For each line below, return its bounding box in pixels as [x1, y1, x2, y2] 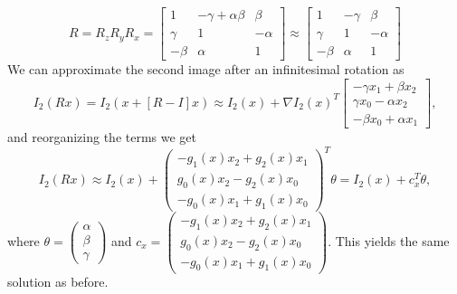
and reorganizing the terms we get [7, 128, 197, 147]
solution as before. [7, 272, 109, 291]
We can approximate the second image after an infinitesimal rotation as [7, 60, 405, 79]
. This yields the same [328, 231, 450, 250]
